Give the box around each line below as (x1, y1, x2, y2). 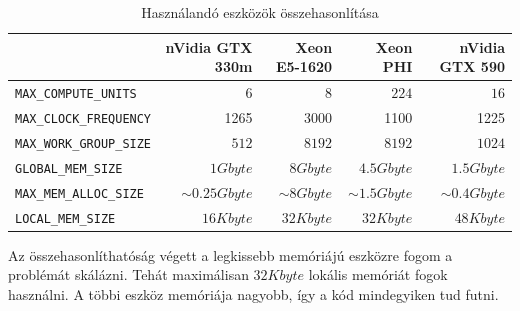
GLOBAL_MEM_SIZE (15, 161, 123, 176)
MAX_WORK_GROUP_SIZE (15, 136, 152, 151)
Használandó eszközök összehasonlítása (141, 2, 379, 22)
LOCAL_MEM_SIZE (15, 211, 116, 226)
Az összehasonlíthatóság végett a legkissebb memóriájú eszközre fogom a (8, 244, 453, 265)
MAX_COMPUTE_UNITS (15, 87, 137, 102)
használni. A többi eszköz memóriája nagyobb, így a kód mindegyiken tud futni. (8, 283, 499, 304)
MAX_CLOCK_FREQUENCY (15, 111, 152, 126)
